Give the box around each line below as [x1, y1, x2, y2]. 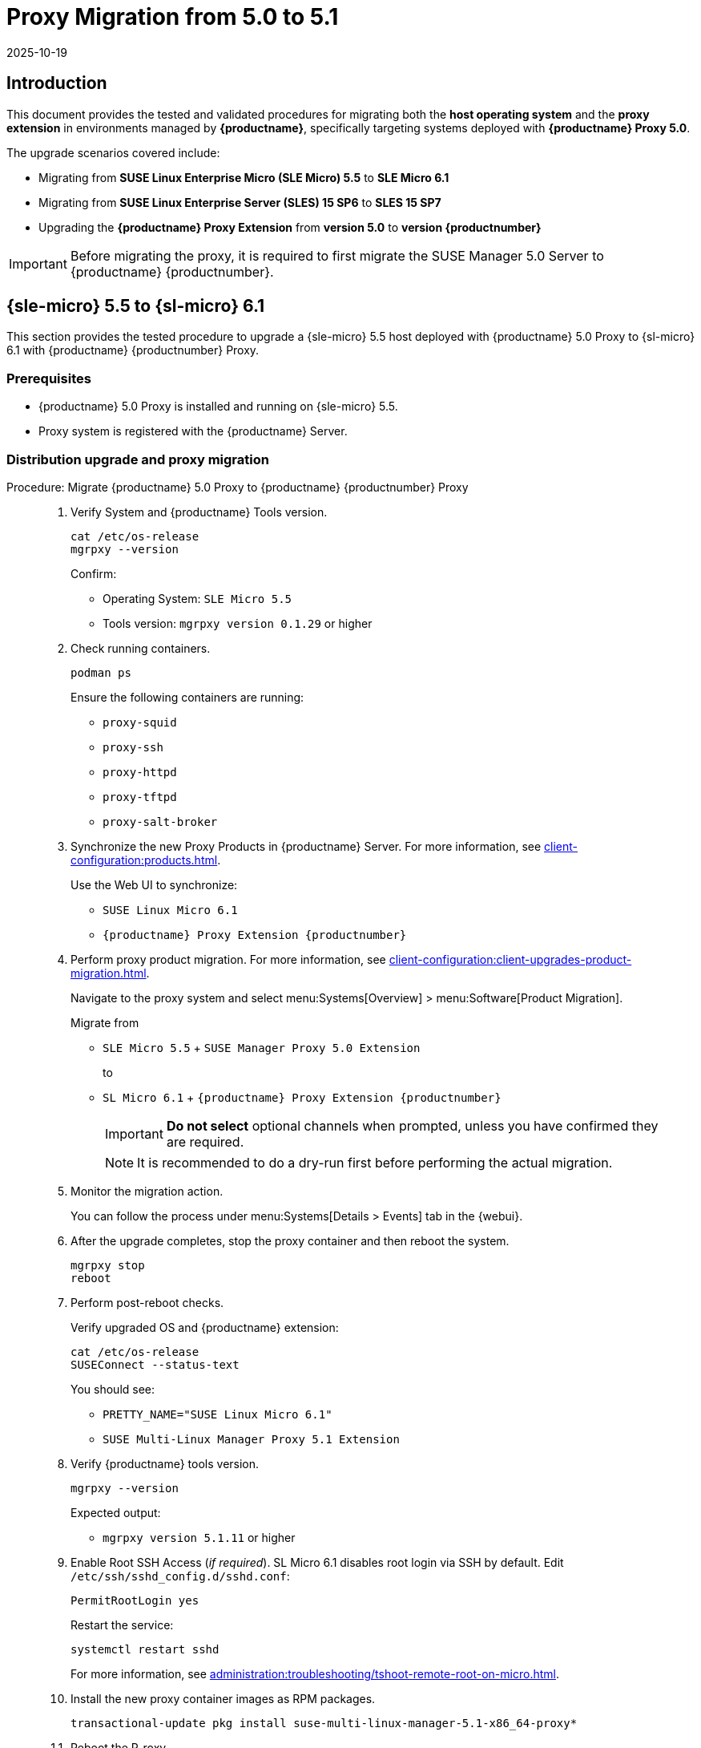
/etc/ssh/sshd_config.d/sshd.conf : [71, 1568, 290, 1583]
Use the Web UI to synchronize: [71, 877, 238, 892]
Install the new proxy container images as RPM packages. [71, 1691, 376, 1706]
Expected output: [71, 1505, 161, 1519]
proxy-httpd [103, 765, 177, 779]
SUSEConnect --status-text [71, 1358, 240, 1371]
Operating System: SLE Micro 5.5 [103, 591, 292, 605]
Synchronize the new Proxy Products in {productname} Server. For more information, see [71, 839, 542, 853]
